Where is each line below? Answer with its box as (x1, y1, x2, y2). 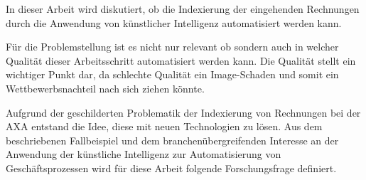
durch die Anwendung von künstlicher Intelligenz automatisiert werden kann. (6, 15, 342, 30)
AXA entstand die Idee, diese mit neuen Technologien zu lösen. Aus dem (6, 119, 323, 134)
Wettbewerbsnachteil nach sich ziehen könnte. (6, 80, 205, 95)
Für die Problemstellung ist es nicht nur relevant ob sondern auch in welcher (6, 39, 339, 54)
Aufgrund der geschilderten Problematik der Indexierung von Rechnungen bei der (6, 105, 361, 120)
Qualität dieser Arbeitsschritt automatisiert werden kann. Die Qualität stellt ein (6, 53, 356, 68)
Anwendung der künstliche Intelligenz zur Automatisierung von (6, 147, 281, 162)
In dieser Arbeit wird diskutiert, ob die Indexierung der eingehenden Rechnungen (6, 1, 360, 16)
